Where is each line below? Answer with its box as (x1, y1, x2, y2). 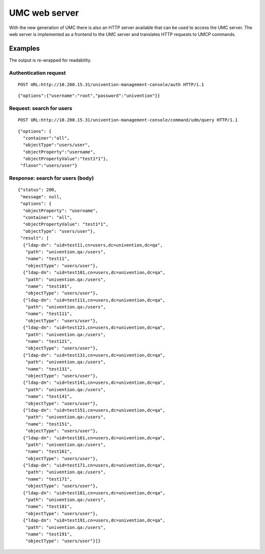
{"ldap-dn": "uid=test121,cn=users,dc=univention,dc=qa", (23, 325, 165, 331)
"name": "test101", (25, 283, 73, 289)
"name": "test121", (25, 339, 73, 344)
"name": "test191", (25, 531, 73, 537)
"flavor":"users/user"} (20, 163, 78, 168)
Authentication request (9, 69, 66, 76)
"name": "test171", (25, 476, 73, 482)
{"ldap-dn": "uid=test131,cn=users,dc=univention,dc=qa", (23, 352, 165, 358)
